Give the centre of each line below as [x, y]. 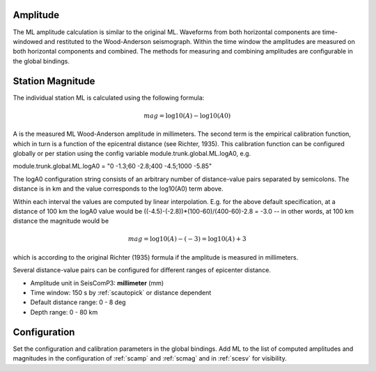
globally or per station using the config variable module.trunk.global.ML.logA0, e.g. [132, 153]
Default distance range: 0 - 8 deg [78, 302]
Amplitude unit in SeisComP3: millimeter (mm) [97, 283]
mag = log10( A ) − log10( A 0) [187, 116]
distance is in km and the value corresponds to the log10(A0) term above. [118, 189]
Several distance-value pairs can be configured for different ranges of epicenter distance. [142, 270]
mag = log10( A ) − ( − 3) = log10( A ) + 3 [187, 239]
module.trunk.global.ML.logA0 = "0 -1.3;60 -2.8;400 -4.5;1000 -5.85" [112, 166]
